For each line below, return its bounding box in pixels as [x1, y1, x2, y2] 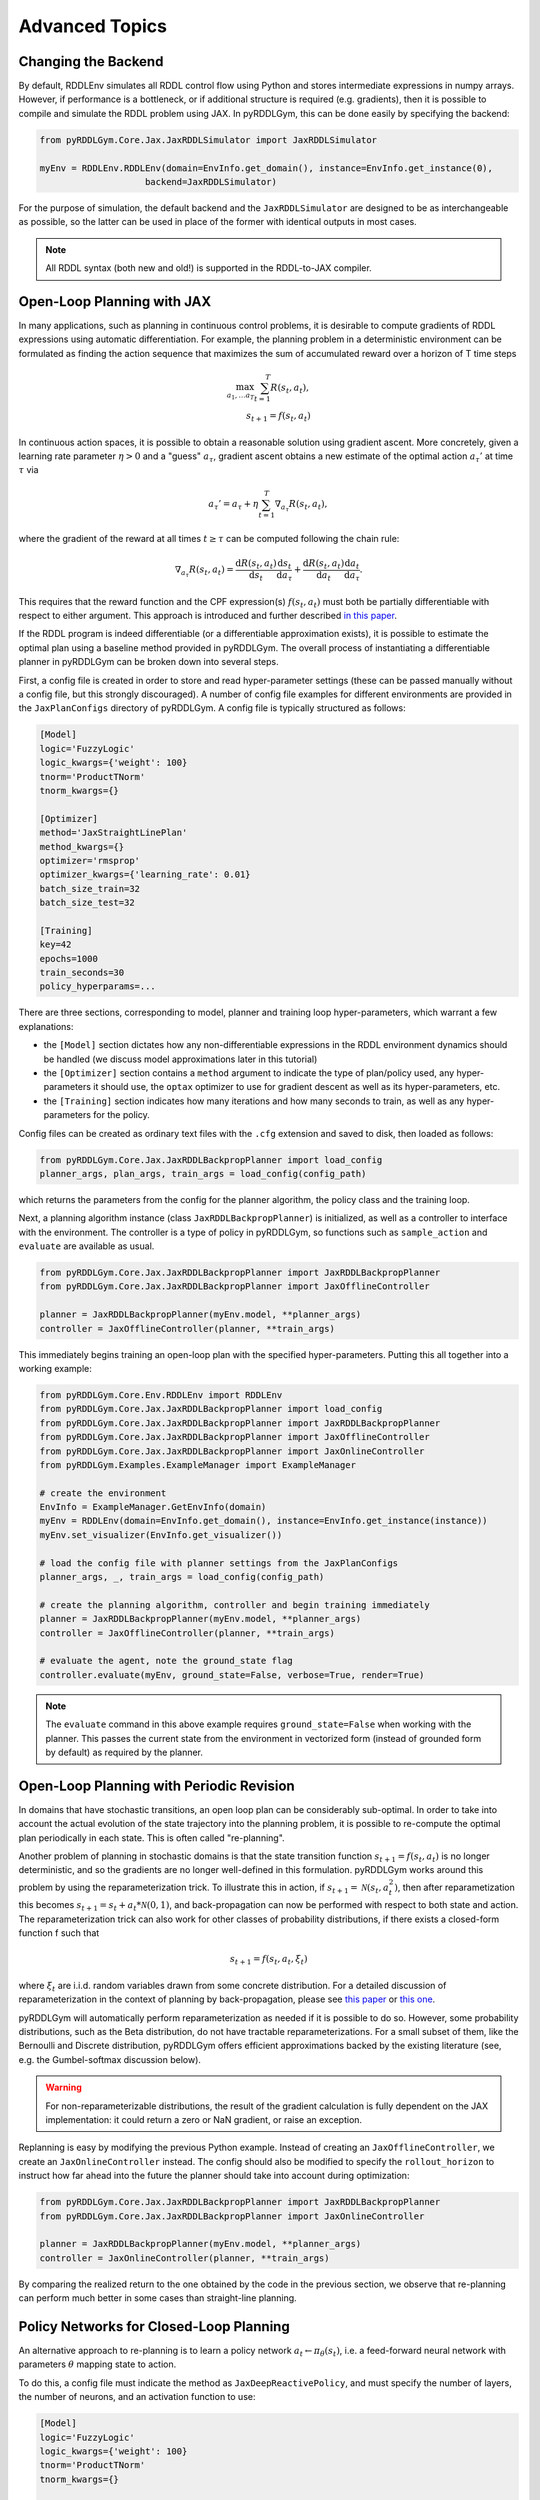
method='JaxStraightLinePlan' [39, 827, 188, 839]
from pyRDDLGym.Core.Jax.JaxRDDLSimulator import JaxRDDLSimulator [39, 134, 378, 145]
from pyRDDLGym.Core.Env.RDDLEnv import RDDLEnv [39, 1389, 283, 1400]
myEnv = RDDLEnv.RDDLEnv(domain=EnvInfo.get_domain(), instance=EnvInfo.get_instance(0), [39, 162, 494, 174]
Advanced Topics [18, 15, 167, 37]
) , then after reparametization [393, 1881, 515, 1893]
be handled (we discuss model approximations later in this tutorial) [43, 1053, 318, 1065]
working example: [18, 1362, 92, 1374]
